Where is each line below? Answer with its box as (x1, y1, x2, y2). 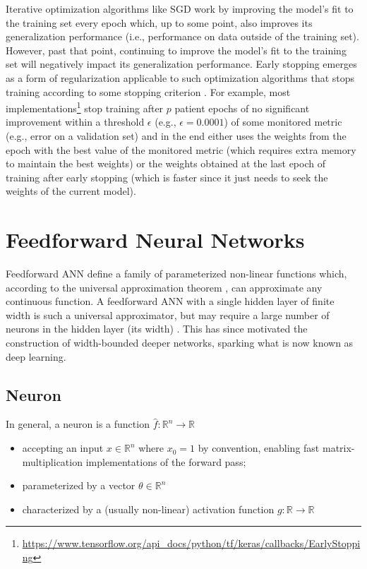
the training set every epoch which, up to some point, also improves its (6, 15, 313, 30)
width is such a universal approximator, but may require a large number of (6, 307, 330, 322)
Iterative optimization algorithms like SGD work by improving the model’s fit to (6, 1, 354, 16)
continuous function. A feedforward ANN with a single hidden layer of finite (6, 294, 335, 309)
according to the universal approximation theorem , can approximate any (6, 280, 323, 294)
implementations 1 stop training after (6, 99, 164, 115)
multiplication (22, 454, 83, 469)
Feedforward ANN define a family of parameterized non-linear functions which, (6, 266, 347, 281)
